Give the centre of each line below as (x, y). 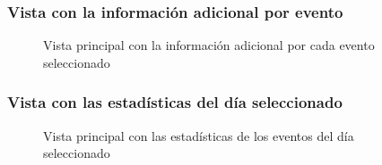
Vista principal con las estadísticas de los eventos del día (199, 135)
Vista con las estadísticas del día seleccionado (175, 102)
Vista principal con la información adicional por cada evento (209, 45)
